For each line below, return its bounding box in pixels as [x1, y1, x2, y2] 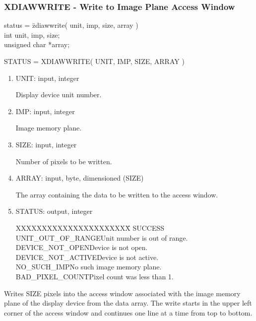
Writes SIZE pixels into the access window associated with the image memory [4, 288, 241, 298]
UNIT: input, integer [15, 72, 79, 83]
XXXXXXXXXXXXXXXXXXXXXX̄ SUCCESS [15, 222, 165, 233]
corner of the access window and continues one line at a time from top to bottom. [4, 307, 253, 318]
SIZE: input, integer [15, 139, 77, 149]
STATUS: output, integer [15, 206, 93, 216]
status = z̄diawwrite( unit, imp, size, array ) [4, 20, 138, 30]
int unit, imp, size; [4, 29, 60, 40]
